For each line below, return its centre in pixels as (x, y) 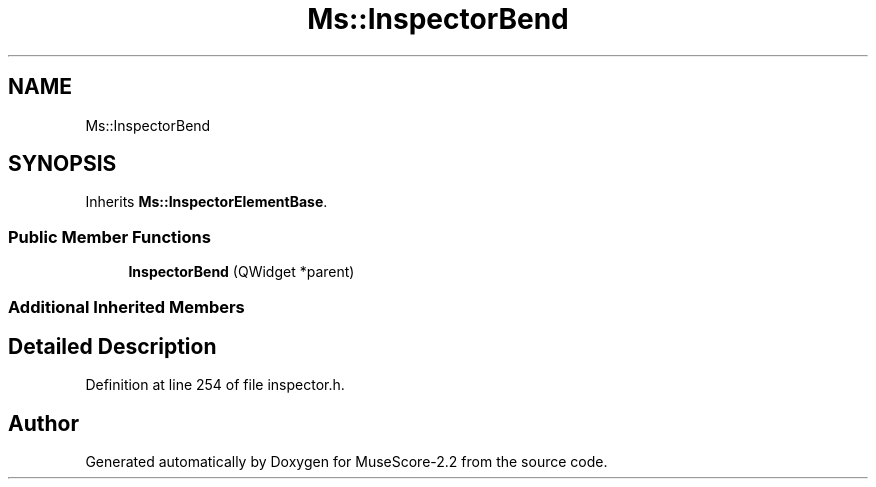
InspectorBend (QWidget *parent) (241, 272)
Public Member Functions (109, 236)
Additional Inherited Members (126, 306)
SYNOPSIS (62, 164)
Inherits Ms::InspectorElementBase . (206, 202)
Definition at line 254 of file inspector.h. (215, 385)
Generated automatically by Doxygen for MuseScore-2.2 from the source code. (346, 462)
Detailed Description (112, 346)
